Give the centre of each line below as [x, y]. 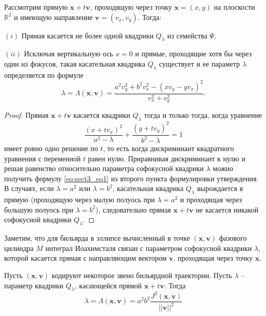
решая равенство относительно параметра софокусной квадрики [104, 168]
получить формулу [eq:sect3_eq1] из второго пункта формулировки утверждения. [131, 178]
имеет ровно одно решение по [51, 148]
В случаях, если [29, 188]
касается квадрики [102, 115]
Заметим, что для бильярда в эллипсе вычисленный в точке [97, 238]
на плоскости [234, 7]
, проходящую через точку [131, 7]
